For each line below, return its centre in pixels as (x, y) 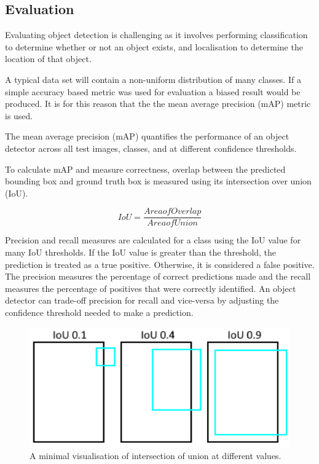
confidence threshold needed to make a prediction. (99, 312)
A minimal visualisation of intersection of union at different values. (156, 456)
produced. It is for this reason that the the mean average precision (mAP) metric (158, 104)
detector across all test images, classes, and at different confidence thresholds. (151, 148)
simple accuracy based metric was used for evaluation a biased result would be (153, 91)
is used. (19, 115)
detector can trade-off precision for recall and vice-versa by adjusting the (142, 300)
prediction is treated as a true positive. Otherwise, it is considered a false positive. (160, 264)
